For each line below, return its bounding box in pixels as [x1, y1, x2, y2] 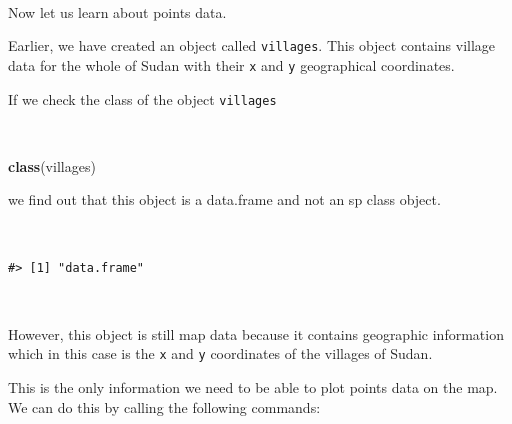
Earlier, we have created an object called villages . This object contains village [8, 35, 496, 56]
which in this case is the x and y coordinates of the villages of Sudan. [8, 343, 433, 364]
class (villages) [8, 155, 96, 176]
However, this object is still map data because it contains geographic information [8, 323, 504, 344]
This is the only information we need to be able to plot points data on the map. [8, 376, 498, 397]
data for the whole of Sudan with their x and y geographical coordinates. [8, 54, 455, 75]
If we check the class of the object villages [8, 88, 277, 109]
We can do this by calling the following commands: [8, 396, 321, 417]
